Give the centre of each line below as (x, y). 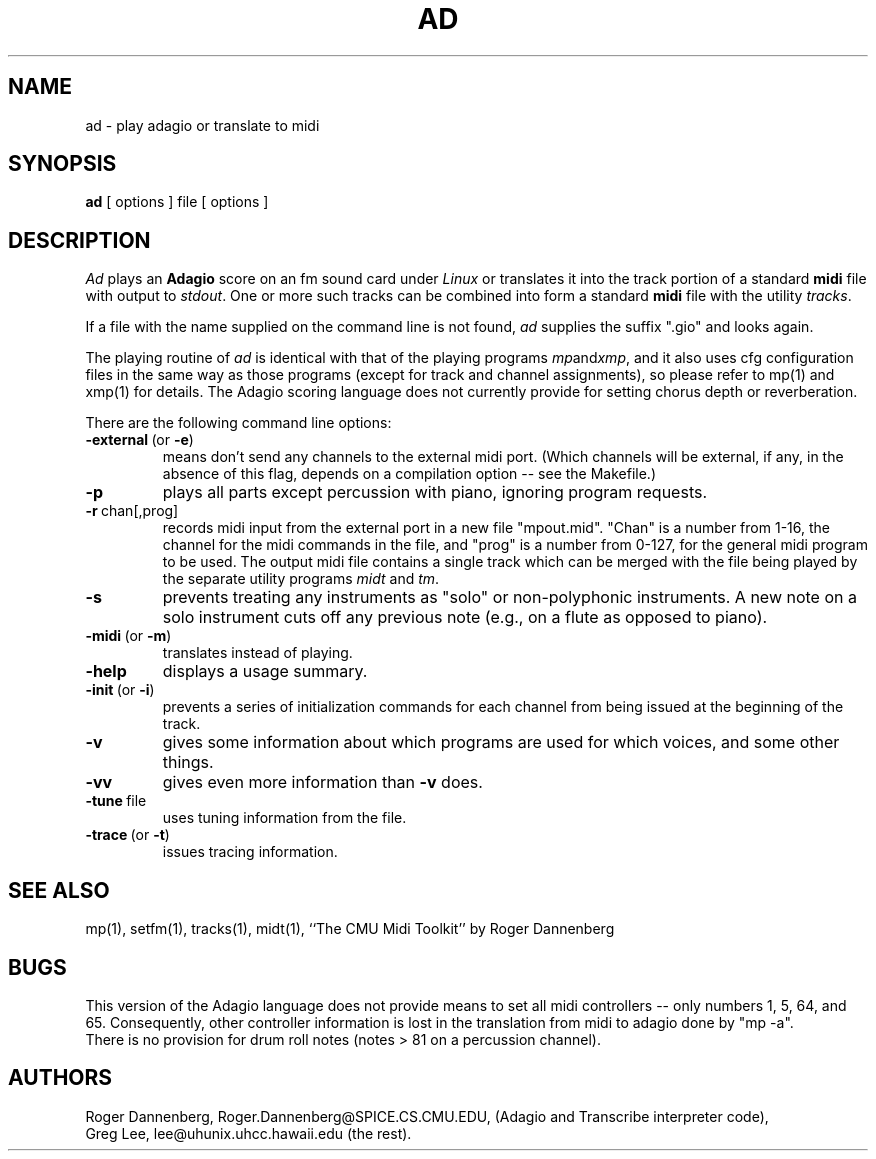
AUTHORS (60, 1078)
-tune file (116, 801)
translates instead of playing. (257, 653)
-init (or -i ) (120, 690)
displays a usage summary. (265, 671)
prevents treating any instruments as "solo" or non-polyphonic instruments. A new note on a (509, 597)
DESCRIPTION (79, 240)
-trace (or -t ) (127, 835)
